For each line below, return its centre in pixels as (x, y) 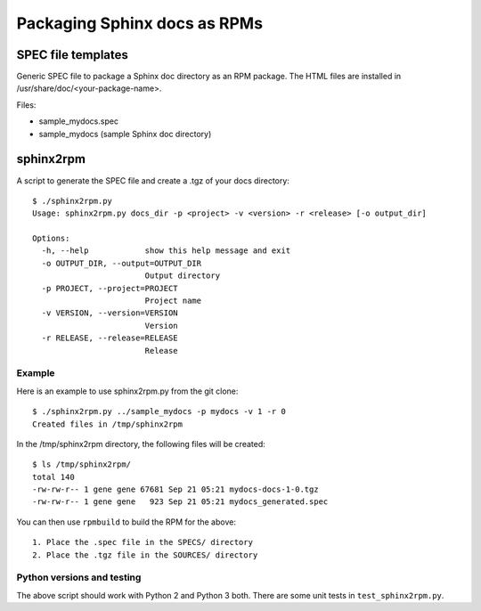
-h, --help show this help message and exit (166, 251)
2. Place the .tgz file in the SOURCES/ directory (145, 555)
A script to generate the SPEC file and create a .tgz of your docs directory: (153, 180)
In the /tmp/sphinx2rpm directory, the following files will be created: (141, 444)
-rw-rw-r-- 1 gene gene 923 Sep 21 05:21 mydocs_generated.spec (180, 502)
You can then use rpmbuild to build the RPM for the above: (126, 522)
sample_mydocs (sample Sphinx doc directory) (125, 134)
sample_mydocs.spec (79, 121)
